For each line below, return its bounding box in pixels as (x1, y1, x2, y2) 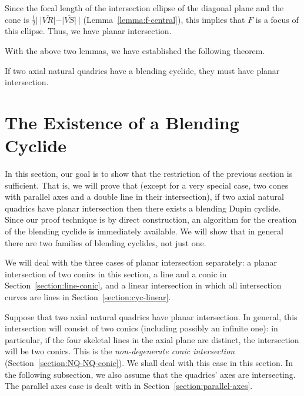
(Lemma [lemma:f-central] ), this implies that (83, 13, 245, 25)
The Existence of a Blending (5, 110, 239, 134)
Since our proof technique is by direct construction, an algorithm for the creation (5, 213, 297, 226)
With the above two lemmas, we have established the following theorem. (5, 45, 265, 57)
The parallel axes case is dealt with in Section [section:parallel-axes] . (5, 380, 253, 392)
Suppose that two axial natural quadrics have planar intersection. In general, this (5, 310, 298, 323)
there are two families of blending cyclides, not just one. (5, 236, 206, 249)
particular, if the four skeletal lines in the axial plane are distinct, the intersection (5, 333, 299, 345)
